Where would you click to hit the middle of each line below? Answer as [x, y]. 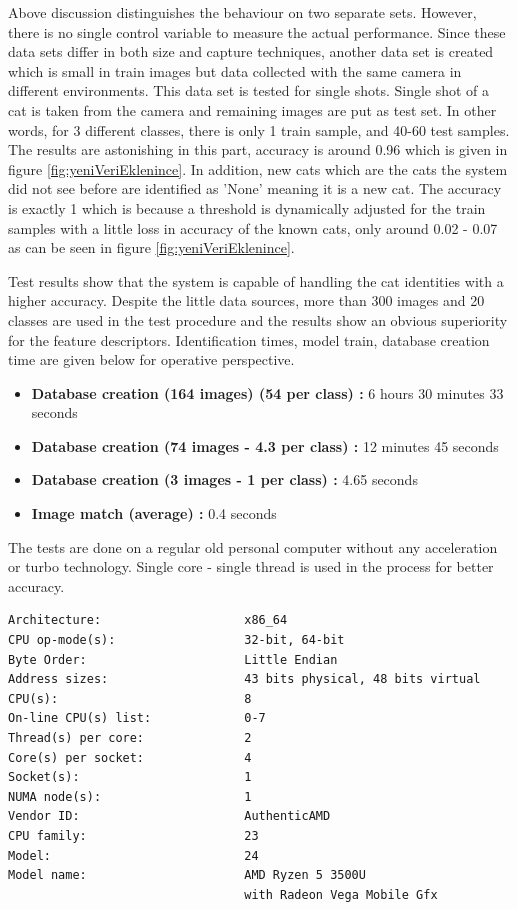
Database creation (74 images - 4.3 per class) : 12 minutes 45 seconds [265, 445]
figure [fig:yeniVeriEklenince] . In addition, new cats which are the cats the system [258, 168]
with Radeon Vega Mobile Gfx [341, 894]
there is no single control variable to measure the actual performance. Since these [257, 31]
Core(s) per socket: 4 [130, 757]
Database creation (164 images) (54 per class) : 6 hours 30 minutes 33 [267, 392]
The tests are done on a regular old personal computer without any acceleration [253, 546]
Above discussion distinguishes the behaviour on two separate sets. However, [242, 12]
